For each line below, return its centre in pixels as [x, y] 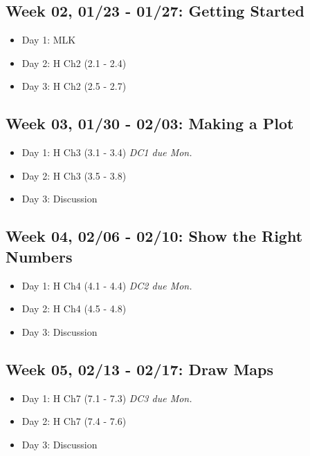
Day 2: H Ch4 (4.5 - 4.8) [74, 308]
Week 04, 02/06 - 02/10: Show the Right [154, 236]
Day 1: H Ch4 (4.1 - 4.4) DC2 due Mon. [107, 285]
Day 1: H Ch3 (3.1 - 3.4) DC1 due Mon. [107, 152]
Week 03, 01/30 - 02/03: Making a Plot [150, 123]
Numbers [39, 256]
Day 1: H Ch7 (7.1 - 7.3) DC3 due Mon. [107, 398]
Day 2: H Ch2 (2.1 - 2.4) [74, 63]
